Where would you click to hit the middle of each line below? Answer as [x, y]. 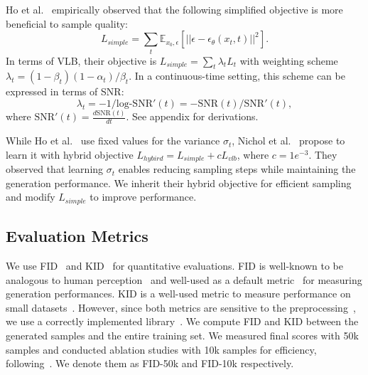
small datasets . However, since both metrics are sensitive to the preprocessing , [181, 307]
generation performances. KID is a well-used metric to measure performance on [178, 294]
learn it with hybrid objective [70, 154]
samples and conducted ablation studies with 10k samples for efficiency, [161, 349]
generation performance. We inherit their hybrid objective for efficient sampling [179, 183]
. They [323, 154]
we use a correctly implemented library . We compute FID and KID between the [182, 321]
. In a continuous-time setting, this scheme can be [237, 76]
